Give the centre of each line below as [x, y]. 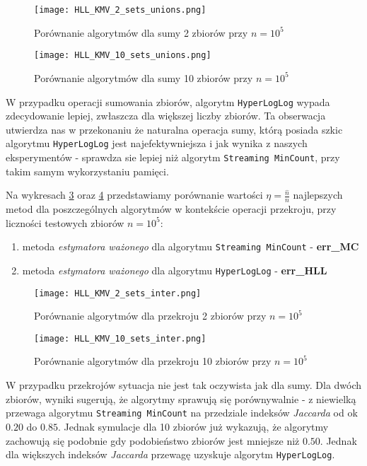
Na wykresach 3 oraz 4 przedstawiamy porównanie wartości [134, 195]
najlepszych [318, 195]
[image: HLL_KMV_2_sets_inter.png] [118, 293]
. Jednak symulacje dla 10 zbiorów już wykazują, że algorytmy [193, 426]
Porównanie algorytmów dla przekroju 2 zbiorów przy [150, 316]
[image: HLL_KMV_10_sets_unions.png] [123, 56]
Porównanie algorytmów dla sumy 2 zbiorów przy [141, 32]
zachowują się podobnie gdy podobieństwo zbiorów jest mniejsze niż [153, 440]
